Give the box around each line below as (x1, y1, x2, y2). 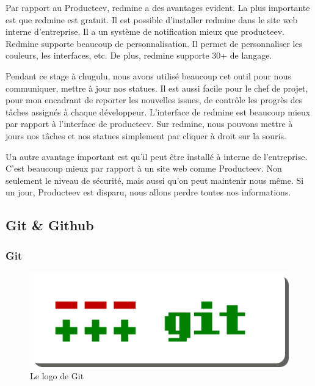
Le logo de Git (30, 369, 84, 382)
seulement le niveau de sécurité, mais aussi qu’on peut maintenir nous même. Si (5, 173, 304, 186)
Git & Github (5, 216, 94, 235)
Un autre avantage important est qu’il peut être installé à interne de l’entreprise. (5, 150, 308, 162)
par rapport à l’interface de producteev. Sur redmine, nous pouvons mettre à (5, 117, 293, 130)
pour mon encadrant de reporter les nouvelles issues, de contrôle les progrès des (5, 93, 303, 106)
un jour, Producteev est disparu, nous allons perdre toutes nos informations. (5, 186, 291, 198)
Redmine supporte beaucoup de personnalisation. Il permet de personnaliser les (5, 37, 303, 49)
